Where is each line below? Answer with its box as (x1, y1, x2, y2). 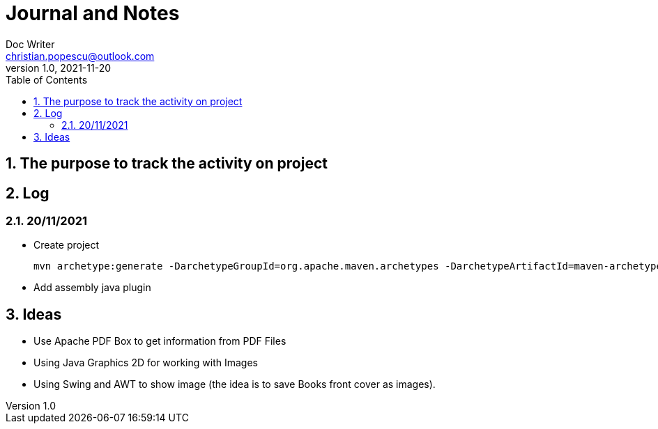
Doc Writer (6, 38, 55, 50)
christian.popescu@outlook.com (6, 49, 155, 62)
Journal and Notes (6, 1, 180, 25)
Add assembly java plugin (33, 281, 151, 294)
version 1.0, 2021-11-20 (6, 61, 112, 74)
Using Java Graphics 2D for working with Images (33, 357, 258, 369)
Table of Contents (6, 73, 88, 86)
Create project (33, 239, 100, 251)
